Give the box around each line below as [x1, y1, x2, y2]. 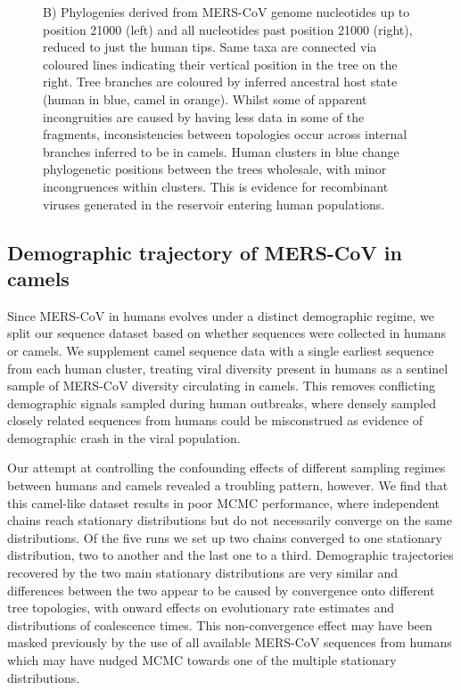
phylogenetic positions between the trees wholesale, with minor [43, 160, 387, 178]
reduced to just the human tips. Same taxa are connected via [43, 37, 377, 56]
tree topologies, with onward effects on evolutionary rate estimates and [7, 598, 395, 617]
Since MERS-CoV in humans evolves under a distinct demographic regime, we [7, 306, 435, 324]
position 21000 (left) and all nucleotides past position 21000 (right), [43, 20, 413, 38]
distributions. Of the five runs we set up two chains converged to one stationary [7, 528, 442, 546]
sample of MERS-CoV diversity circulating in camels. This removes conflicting [7, 376, 435, 395]
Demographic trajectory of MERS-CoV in [7, 238, 402, 266]
